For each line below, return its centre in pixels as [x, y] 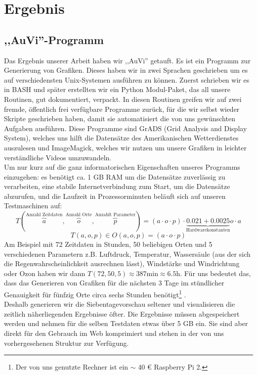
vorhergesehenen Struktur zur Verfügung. [66, 343]
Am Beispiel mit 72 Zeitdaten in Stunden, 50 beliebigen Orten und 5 [108, 244]
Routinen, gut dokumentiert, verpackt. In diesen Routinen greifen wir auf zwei [123, 99]
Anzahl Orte [79, 215]
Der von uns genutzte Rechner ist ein [72, 367]
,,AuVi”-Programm [54, 39]
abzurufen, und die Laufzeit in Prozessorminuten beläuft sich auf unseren [115, 196]
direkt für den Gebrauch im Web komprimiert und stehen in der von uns [114, 333]
